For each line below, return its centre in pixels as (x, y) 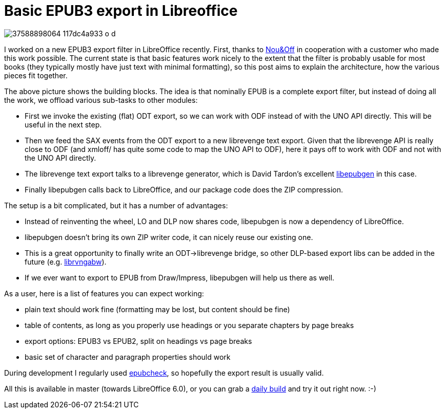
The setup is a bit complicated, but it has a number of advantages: (116, 205)
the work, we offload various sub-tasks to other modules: (101, 100)
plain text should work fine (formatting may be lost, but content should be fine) (157, 309)
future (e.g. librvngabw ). (66, 262)
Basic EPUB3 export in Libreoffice (121, 11)
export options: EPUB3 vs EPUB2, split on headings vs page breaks (138, 341)
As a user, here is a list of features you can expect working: (104, 293)
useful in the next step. (63, 124)
